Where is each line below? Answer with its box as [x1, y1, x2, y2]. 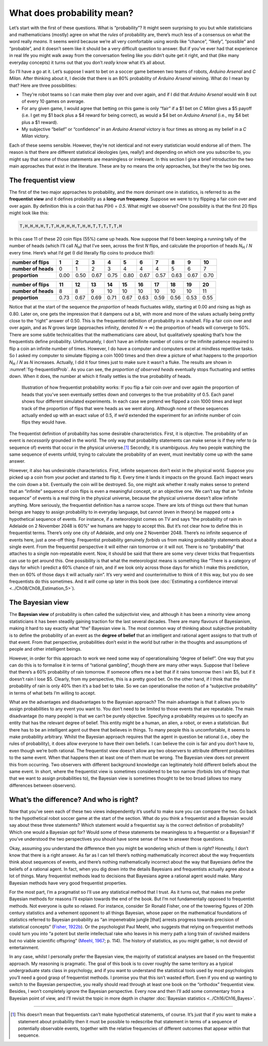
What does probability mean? [9, 7, 134, 18]
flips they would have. [21, 419, 67, 425]
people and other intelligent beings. [9, 646, 82, 652]
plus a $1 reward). [21, 119, 58, 125]
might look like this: [9, 210, 49, 216]
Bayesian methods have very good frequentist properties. [9, 880, 127, 886]
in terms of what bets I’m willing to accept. [9, 690, 96, 696]
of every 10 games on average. [21, 98, 85, 104]
